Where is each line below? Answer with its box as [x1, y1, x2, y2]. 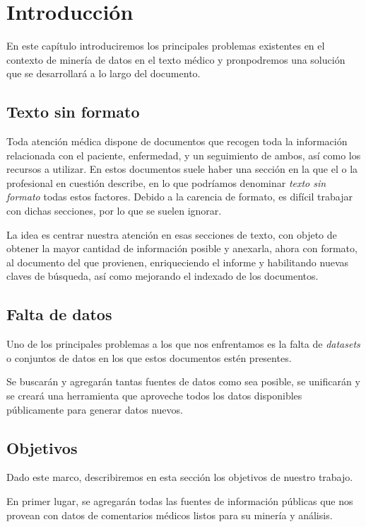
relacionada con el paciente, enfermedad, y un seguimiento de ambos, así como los [6, 147, 361, 162]
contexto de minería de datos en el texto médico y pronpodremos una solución [6, 52, 346, 67]
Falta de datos [6, 303, 112, 325]
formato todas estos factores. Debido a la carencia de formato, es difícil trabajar [6, 189, 353, 204]
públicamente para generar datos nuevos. [6, 402, 183, 416]
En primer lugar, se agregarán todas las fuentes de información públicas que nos [6, 494, 353, 509]
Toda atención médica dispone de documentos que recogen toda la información [6, 134, 348, 149]
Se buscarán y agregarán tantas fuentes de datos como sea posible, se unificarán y [6, 374, 360, 389]
